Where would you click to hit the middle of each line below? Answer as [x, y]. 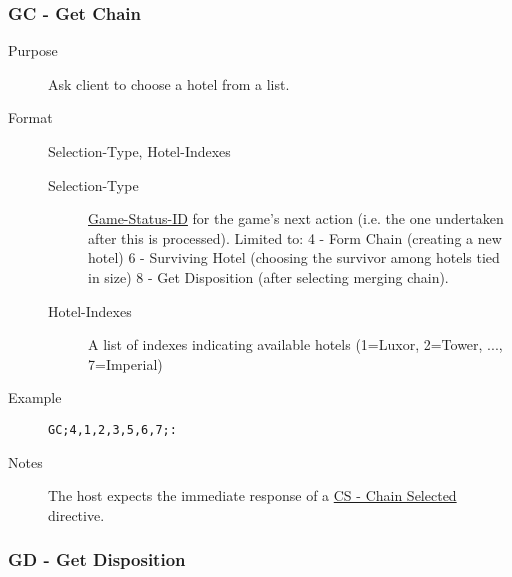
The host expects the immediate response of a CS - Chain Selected [252, 495]
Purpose [33, 50]
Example [35, 397]
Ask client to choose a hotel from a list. [169, 83]
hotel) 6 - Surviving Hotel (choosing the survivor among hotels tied [294, 257]
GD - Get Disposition [97, 559]
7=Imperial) [125, 363]
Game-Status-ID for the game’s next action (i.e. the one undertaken [296, 218]
